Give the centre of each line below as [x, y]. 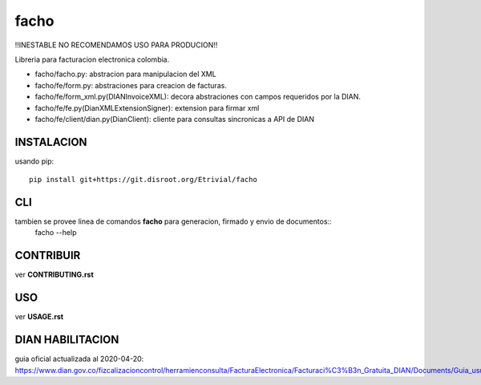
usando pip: [34, 161]
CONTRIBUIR [48, 255]
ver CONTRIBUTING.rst [54, 275]
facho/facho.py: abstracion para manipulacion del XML [125, 74]
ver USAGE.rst [39, 317]
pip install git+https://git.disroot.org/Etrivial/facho [143, 180]
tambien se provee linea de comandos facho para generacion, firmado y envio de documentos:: [173, 221]
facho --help [56, 233]
